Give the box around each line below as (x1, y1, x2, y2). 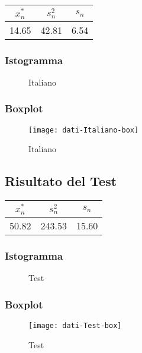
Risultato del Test (5, 172, 117, 190)
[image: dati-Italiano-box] (28, 125, 139, 134)
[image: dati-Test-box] (28, 321, 122, 330)
